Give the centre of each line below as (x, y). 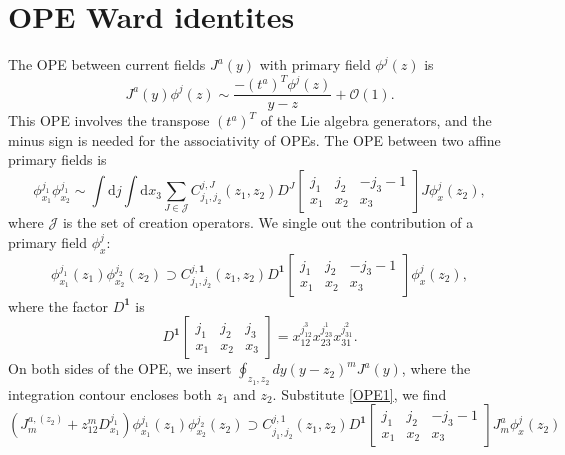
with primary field (315, 64)
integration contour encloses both (110, 393)
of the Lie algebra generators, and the (376, 120)
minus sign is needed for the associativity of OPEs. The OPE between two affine (254, 139)
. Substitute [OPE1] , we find (359, 393)
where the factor (58, 305)
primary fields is (57, 159)
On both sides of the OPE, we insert (120, 368)
